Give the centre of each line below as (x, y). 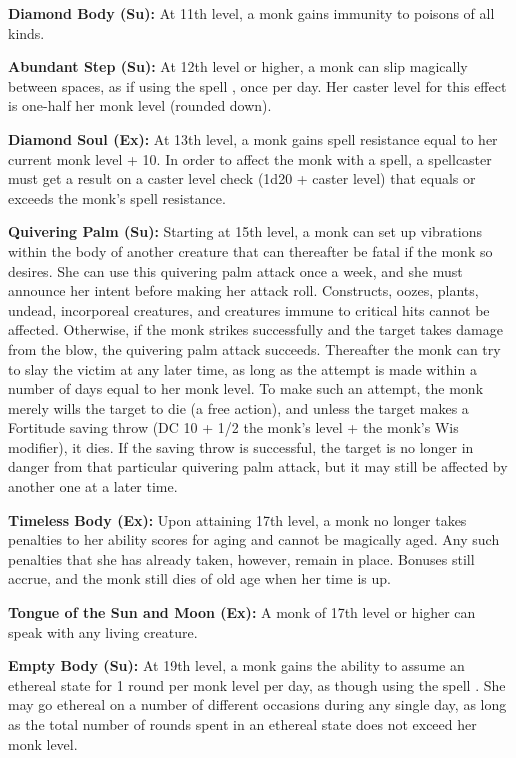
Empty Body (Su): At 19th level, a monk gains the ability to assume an (236, 665)
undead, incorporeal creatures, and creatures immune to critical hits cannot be (249, 309)
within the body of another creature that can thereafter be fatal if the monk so (250, 250)
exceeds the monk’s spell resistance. (117, 197)
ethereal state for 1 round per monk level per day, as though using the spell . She (257, 684)
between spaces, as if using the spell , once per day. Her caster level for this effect (257, 85)
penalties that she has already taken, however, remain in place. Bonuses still (241, 558)
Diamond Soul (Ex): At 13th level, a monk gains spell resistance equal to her (253, 138)
